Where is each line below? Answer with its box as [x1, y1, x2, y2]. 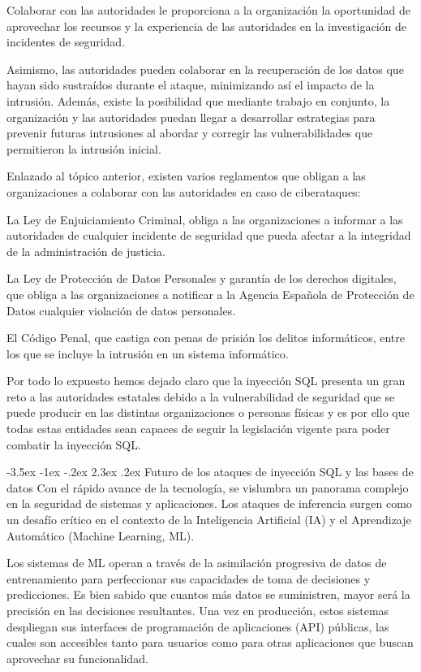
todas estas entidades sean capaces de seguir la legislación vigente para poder [6, 420, 390, 437]
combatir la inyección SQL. [6, 436, 141, 453]
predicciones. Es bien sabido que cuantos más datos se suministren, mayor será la [6, 586, 410, 603]
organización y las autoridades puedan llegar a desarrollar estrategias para [6, 108, 376, 125]
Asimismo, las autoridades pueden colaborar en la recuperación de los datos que [6, 60, 404, 77]
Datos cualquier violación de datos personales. [6, 301, 236, 319]
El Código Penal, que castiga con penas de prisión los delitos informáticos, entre [6, 329, 405, 346]
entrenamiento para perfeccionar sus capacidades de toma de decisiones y [6, 570, 371, 587]
